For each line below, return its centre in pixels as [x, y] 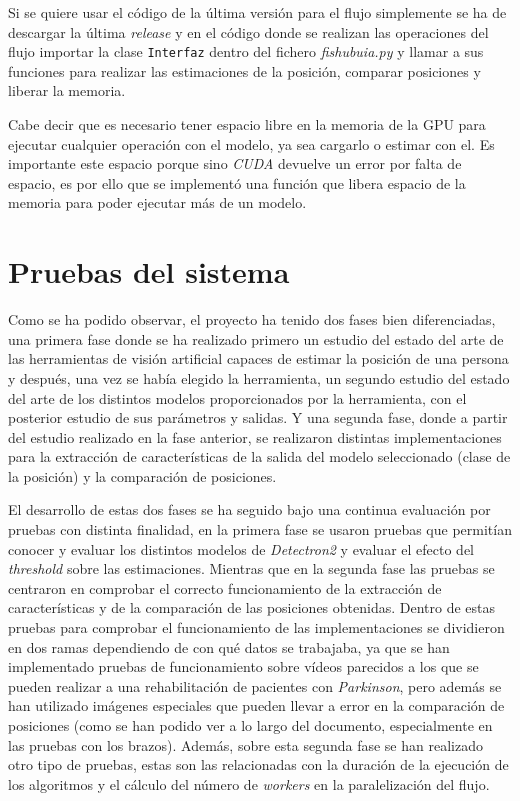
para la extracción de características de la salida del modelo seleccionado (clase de [259, 456]
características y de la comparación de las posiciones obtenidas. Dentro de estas [252, 607]
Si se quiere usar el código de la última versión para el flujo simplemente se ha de [257, 12]
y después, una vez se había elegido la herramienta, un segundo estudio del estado [259, 377]
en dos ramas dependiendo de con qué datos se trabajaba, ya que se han [229, 646]
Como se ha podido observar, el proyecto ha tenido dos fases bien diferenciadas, [252, 319]
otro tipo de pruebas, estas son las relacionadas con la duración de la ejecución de [258, 764]
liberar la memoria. [67, 90]
